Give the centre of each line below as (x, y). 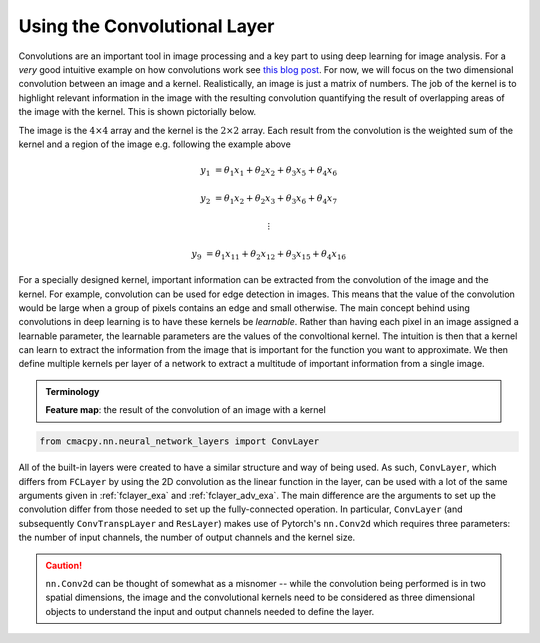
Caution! (64, 565)
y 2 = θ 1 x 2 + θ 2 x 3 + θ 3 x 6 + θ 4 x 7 (269, 199)
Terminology (72, 391)
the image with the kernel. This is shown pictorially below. (137, 112)
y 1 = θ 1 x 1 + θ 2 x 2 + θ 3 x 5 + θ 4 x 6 (269, 171)
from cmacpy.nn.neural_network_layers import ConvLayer (179, 441)
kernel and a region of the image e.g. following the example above (155, 144)
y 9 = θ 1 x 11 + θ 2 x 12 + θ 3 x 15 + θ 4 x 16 (269, 255)
